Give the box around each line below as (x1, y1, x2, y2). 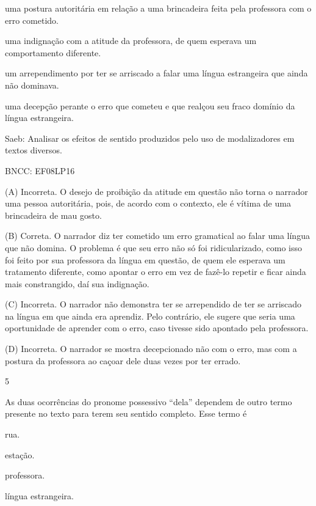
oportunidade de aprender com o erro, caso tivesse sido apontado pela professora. (5, 321, 309, 334)
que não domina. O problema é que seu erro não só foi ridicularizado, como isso (5, 241, 302, 254)
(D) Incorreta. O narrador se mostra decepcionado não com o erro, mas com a (5, 342, 297, 355)
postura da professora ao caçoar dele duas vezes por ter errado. (5, 354, 241, 367)
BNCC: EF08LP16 (5, 164, 75, 177)
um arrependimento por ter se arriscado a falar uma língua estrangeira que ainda (5, 67, 308, 79)
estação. (5, 448, 35, 461)
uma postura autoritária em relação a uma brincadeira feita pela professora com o (5, 2, 312, 14)
